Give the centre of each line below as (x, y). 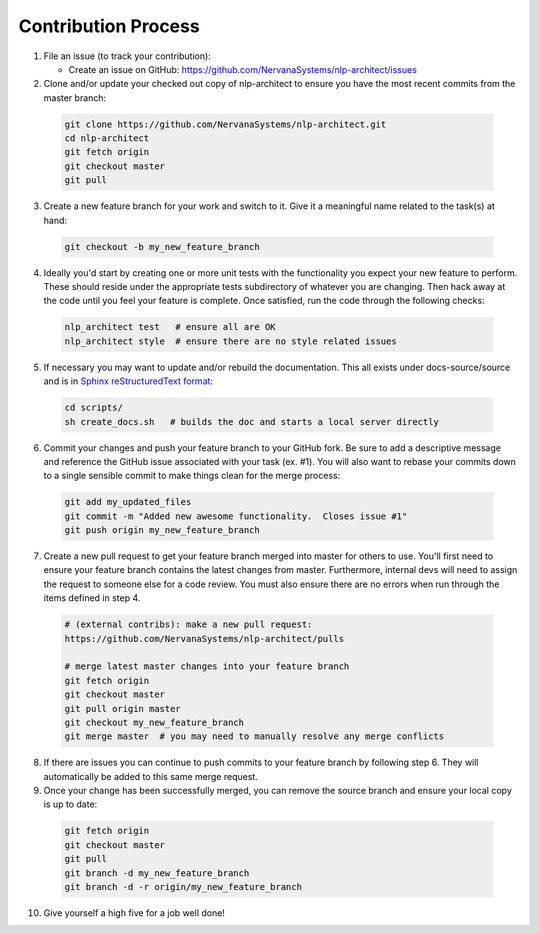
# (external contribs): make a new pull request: (188, 624)
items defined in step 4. (92, 598)
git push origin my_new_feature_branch (162, 530)
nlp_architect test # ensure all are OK (170, 327)
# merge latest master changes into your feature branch (207, 666)
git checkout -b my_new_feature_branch (162, 246)
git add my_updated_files (128, 502)
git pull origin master (123, 708)
